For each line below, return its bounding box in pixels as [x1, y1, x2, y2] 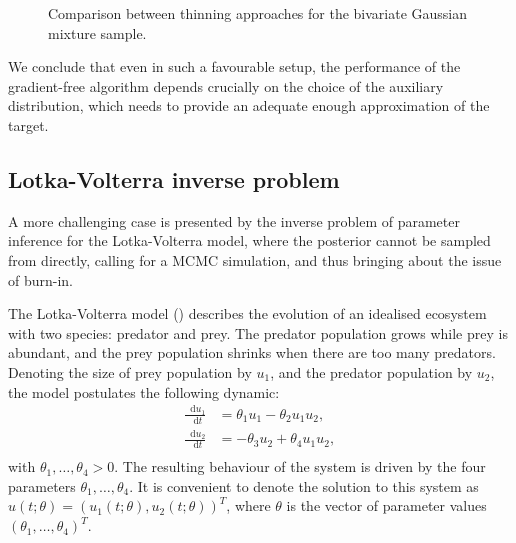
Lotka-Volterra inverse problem [8, 163, 340, 194]
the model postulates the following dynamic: [8, 381, 280, 402]
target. [8, 114, 49, 135]
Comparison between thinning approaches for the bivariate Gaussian [48, 3, 468, 23]
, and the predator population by [270, 361, 473, 382]
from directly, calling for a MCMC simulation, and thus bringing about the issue [8, 249, 502, 270]
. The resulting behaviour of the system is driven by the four [114, 456, 486, 477]
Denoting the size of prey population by [8, 361, 252, 382]
